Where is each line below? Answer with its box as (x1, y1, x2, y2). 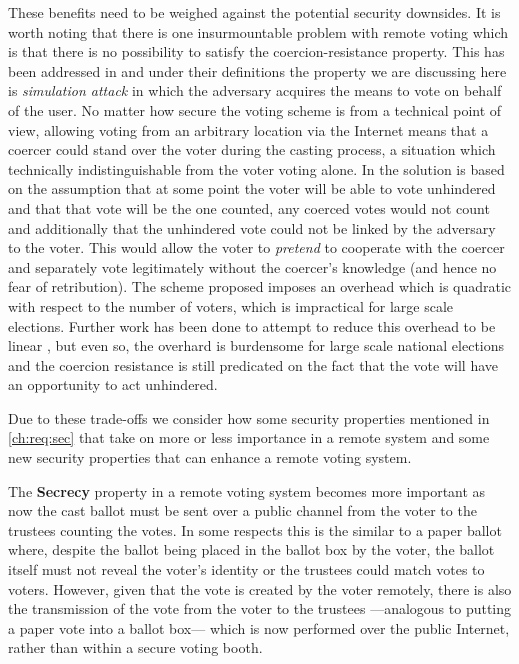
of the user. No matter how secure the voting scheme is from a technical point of (8, 99, 502, 120)
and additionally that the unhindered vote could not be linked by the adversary (8, 217, 496, 238)
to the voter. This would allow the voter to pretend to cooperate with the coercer (8, 237, 505, 258)
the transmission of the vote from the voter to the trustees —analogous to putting (8, 598, 512, 619)
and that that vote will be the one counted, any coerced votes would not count (8, 197, 490, 218)
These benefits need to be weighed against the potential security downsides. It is (8, 2, 501, 22)
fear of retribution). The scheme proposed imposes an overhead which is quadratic (8, 276, 512, 297)
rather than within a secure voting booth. (8, 637, 263, 658)
